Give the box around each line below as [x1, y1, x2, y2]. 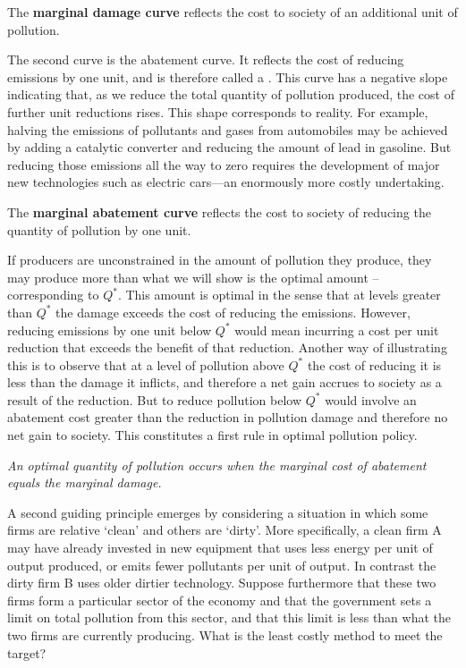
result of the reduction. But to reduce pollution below [7, 390, 302, 409]
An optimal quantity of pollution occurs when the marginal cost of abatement [7, 455, 427, 474]
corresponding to [7, 285, 99, 304]
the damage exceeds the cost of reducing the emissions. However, [55, 302, 411, 321]
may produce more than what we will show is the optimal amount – [7, 267, 379, 286]
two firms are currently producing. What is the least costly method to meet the [7, 626, 443, 644]
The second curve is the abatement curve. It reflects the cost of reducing [7, 50, 404, 69]
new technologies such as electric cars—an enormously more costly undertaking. [7, 173, 445, 191]
